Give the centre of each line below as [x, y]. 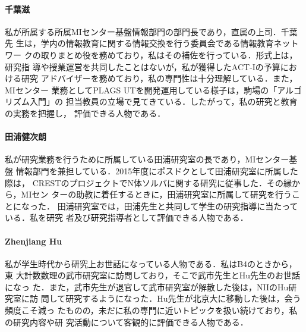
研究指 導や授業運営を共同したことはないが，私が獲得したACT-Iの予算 [143, 66]
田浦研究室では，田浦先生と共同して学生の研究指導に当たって [178, 206]
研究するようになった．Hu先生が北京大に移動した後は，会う [183, 298]
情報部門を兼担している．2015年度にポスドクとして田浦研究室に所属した [157, 170]
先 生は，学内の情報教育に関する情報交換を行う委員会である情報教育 [139, 43]
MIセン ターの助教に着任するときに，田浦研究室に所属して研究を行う [157, 194]
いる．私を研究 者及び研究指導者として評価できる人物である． [127, 217]
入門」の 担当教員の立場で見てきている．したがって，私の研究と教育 [163, 101]
